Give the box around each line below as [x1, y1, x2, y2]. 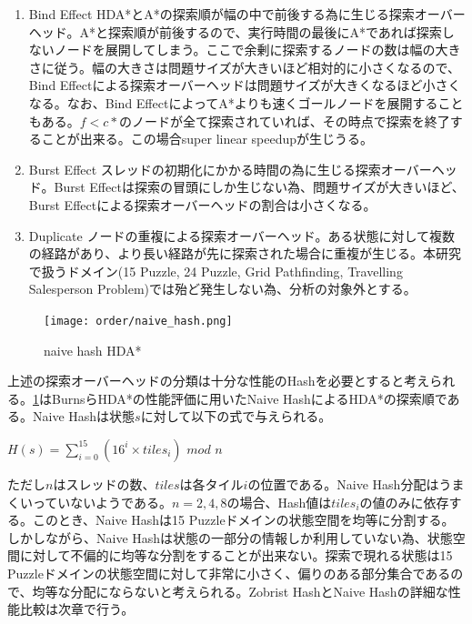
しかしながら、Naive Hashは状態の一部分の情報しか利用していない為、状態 [7, 528, 453, 547]
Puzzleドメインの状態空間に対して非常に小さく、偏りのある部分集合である [7, 563, 451, 582]
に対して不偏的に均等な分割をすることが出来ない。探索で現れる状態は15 [19, 546, 453, 565]
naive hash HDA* [44, 340, 142, 359]
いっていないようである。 [19, 492, 172, 511]
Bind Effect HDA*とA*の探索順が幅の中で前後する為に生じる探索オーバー [28, 5, 466, 23]
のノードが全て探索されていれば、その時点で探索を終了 [119, 111, 450, 130]
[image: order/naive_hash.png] [44, 314, 233, 327]
